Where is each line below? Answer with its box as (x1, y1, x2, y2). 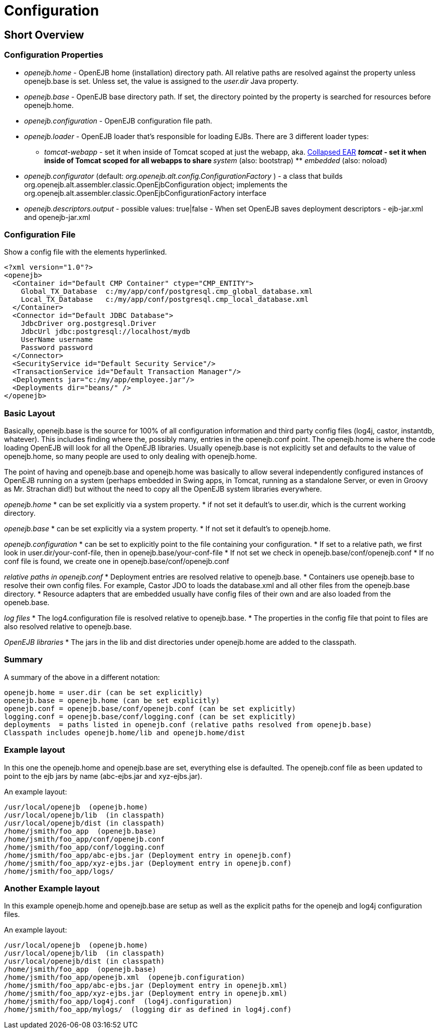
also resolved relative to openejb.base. (4, 622, 132, 631)
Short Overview (4, 28, 84, 41)
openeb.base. (4, 598, 50, 607)
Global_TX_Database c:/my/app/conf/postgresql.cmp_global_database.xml (21, 287, 313, 296)
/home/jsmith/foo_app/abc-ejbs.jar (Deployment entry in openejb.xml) (4, 981, 287, 990)
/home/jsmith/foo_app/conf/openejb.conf (4, 835, 165, 843)
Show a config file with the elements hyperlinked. (4, 248, 167, 257)
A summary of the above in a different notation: (4, 672, 160, 681)
